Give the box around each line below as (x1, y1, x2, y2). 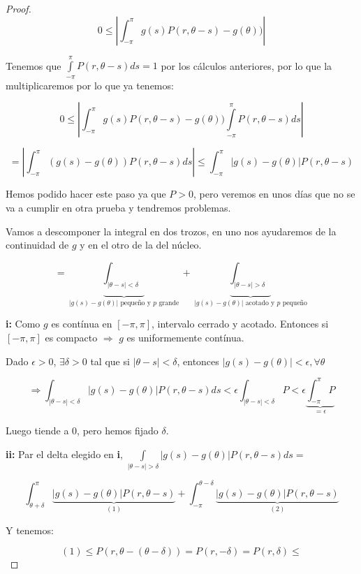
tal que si (90, 353, 130, 368)
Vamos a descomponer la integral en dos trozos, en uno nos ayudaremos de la (6, 223, 337, 238)
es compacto (45, 330, 98, 344)
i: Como (6, 316, 40, 331)
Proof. (6, 1, 31, 15)
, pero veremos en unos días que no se (193, 186, 355, 201)
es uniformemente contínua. (126, 330, 244, 344)
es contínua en (51, 316, 112, 331)
